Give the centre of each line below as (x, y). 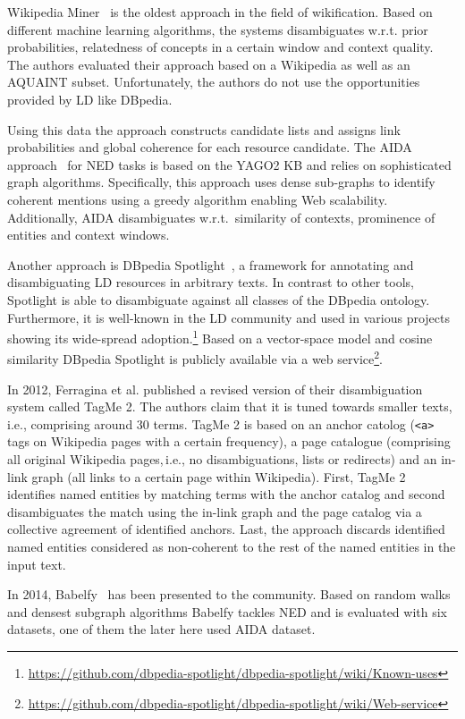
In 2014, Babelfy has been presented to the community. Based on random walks (229, 594)
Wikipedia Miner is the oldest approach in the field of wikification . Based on (220, 12)
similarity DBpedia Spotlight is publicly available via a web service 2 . (195, 357)
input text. (37, 564)
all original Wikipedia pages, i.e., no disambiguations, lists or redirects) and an (222, 459)
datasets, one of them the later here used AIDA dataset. (161, 629)
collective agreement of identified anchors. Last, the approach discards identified (226, 529)
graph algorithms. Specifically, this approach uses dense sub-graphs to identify (221, 182)
